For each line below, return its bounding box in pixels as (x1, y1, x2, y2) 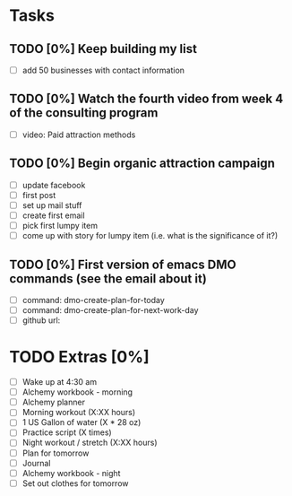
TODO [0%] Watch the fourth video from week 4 (9, 91, 284, 107)
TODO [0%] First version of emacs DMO (9, 257, 236, 272)
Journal (21, 457, 51, 468)
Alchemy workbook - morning (21, 387, 133, 397)
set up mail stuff (21, 199, 82, 211)
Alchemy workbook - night (21, 467, 121, 478)
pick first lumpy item (21, 221, 99, 231)
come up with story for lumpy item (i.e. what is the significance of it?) (21, 231, 279, 241)
